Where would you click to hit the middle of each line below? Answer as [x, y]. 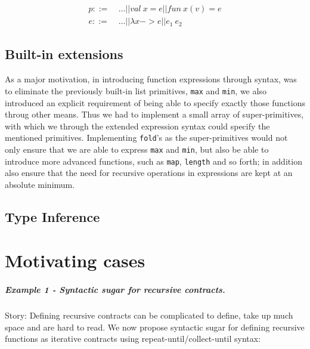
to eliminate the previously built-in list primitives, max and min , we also [136, 90]
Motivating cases [75, 260]
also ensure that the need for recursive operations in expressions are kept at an [149, 173]
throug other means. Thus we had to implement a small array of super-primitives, [154, 114]
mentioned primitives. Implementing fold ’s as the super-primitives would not [146, 138]
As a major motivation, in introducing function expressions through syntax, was [151, 79]
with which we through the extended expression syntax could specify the [137, 126]
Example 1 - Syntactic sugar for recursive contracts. [115, 290]
